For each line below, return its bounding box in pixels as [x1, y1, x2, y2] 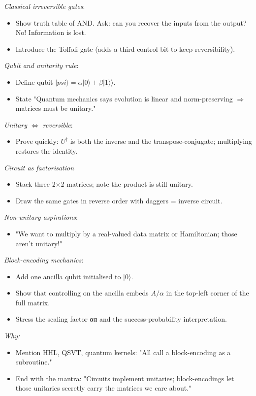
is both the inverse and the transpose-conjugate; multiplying [70, 136, 252, 146]
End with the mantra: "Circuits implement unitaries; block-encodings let [15, 373, 234, 383]
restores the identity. [15, 145, 78, 156]
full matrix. [15, 297, 50, 307]
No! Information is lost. [15, 27, 86, 37]
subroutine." [15, 357, 52, 367]
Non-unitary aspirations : [4, 212, 78, 222]
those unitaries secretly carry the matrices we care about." [15, 383, 192, 393]
